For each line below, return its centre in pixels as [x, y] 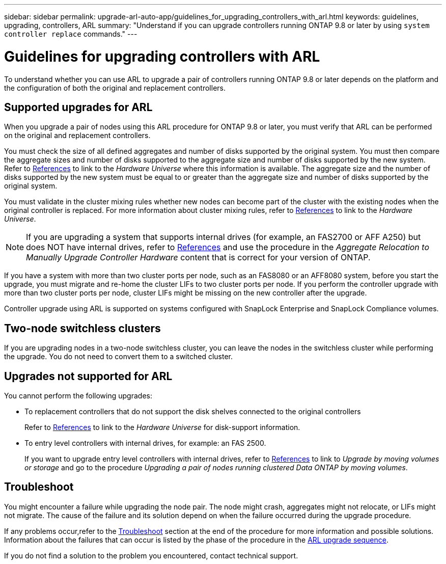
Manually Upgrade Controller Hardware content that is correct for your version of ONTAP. [198, 258]
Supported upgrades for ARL [78, 107]
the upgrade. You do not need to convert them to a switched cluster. [118, 357]
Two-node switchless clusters [82, 328]
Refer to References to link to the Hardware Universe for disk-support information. [162, 427]
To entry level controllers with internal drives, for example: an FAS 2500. [145, 443]
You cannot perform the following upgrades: [78, 396]
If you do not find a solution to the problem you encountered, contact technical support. [151, 555]
